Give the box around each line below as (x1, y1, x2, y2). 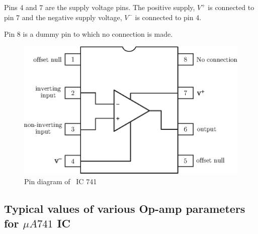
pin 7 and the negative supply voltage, (4, 12, 122, 22)
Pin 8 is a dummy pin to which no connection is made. (4, 29, 173, 39)
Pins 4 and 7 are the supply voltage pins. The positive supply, (4, 2, 195, 12)
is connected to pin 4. (135, 12, 202, 22)
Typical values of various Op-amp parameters (4, 200, 245, 216)
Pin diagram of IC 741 (24, 176, 97, 186)
